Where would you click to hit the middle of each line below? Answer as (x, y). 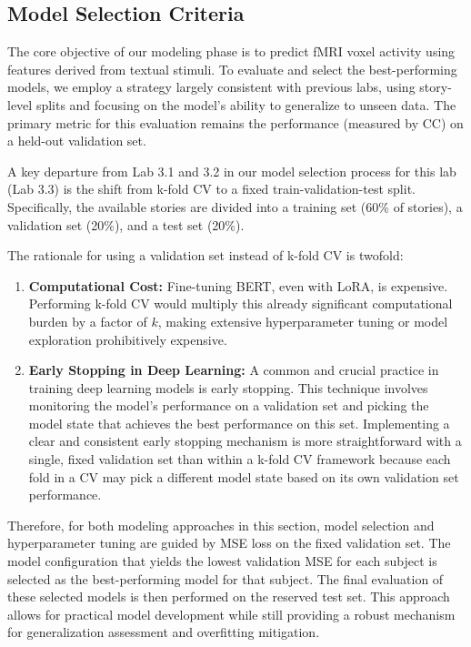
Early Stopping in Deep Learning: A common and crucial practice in (234, 370)
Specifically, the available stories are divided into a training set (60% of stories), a (235, 206)
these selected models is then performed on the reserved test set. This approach (229, 596)
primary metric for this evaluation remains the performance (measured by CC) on (235, 122)
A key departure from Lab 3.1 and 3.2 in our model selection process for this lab (232, 171)
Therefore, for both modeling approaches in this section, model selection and (221, 525)
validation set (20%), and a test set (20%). (126, 224)
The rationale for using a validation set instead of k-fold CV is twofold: (205, 255)
